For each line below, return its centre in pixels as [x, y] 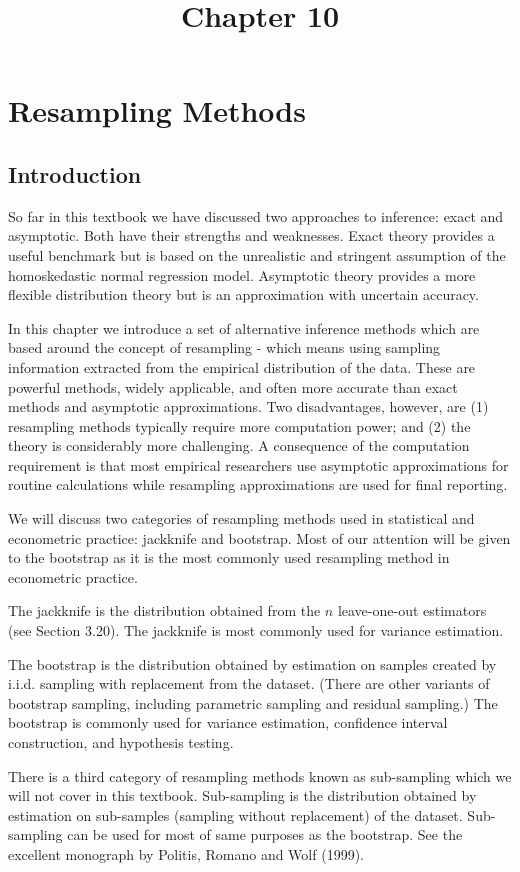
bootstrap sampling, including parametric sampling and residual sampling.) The [253, 702]
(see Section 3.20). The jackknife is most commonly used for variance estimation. [256, 630]
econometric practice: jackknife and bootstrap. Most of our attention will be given [259, 537]
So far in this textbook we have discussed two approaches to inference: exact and [256, 215]
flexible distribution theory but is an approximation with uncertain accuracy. [243, 294]
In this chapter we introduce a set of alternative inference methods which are [244, 327]
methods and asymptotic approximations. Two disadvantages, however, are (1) [248, 406]
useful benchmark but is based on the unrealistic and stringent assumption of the [257, 254]
